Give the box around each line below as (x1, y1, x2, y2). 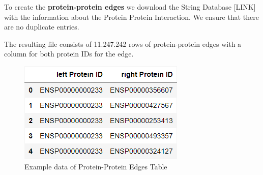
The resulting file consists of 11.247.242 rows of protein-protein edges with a (4, 38, 242, 49)
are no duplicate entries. (4, 21, 79, 32)
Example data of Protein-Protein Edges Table (24, 161, 167, 171)
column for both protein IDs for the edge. (4, 48, 134, 59)
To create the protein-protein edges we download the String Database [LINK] (4, 2, 256, 12)
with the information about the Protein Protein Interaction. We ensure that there (4, 11, 259, 22)
